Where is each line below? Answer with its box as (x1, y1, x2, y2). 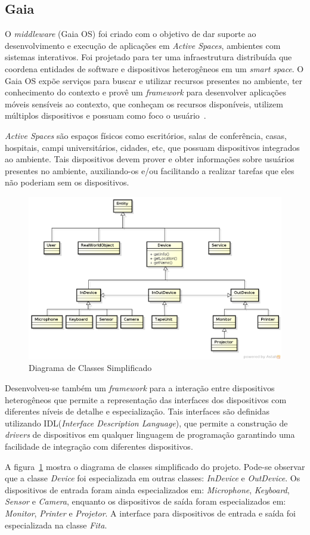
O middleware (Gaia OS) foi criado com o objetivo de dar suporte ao (5, 27, 256, 40)
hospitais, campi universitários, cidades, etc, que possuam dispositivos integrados (5, 141, 300, 153)
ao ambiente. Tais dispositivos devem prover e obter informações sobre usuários (5, 153, 294, 165)
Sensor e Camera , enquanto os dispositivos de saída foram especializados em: (5, 495, 286, 508)
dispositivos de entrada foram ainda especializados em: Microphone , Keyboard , (5, 483, 290, 496)
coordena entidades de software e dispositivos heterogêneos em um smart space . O (5, 62, 304, 75)
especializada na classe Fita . (5, 518, 107, 531)
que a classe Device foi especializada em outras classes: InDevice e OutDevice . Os (5, 472, 300, 484)
